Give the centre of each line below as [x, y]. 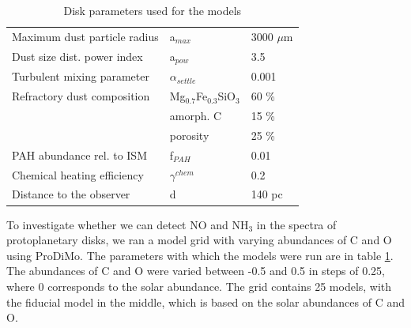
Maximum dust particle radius [85, 36]
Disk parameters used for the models [153, 10]
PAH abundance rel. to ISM [79, 155]
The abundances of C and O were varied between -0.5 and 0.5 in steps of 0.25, [196, 271]
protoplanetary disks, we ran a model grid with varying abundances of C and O [199, 240]
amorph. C [196, 116]
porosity [189, 135]
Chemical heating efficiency [78, 174]
